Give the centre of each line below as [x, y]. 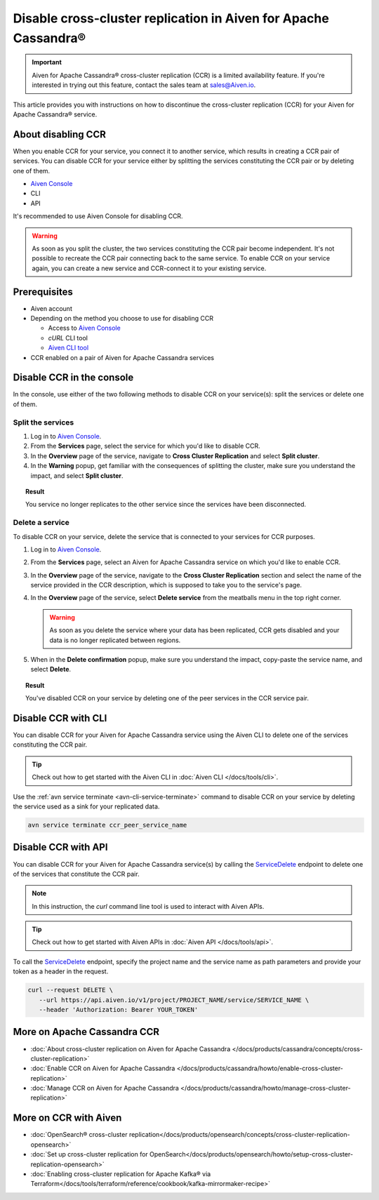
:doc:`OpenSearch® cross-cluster [79, 1135]
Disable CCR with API [60, 847]
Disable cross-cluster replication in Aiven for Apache [171, 18]
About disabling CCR [60, 134]
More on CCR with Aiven [67, 1118]
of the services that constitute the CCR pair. [76, 874]
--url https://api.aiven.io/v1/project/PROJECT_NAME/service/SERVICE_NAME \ [174, 1000]
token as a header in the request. [61, 971]
